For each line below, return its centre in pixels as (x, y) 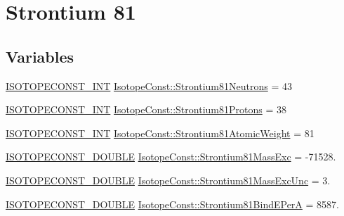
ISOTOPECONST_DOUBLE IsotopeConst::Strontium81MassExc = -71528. (171, 157)
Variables (40, 56)
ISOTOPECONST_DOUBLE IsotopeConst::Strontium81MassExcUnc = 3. (168, 180)
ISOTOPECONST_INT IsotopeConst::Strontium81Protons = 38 (146, 109)
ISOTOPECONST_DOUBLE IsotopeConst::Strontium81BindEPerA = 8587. (172, 204)
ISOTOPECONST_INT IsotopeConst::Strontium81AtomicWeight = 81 (160, 133)
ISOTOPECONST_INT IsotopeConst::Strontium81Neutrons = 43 (149, 85)
